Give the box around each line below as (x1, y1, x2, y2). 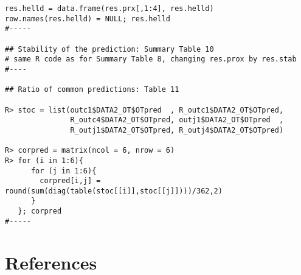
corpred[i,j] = (40, 176, 101, 186)
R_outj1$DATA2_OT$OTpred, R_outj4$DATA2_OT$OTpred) (70, 125, 284, 134)
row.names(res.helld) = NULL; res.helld (5, 14, 171, 23)
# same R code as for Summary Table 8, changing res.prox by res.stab (5, 55, 297, 64)
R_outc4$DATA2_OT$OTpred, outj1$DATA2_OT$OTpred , (70, 116, 284, 125)
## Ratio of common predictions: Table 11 (5, 85, 179, 94)
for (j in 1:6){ (30, 166, 97, 175)
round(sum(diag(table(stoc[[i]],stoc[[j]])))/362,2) (5, 186, 223, 195)
